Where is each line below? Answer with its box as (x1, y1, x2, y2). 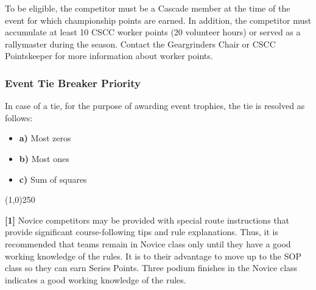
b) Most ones (19, 152, 69, 164)
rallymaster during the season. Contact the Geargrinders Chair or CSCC (5, 37, 276, 50)
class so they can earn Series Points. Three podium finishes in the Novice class (5, 261, 298, 274)
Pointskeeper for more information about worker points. (5, 49, 213, 62)
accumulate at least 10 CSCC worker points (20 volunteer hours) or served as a (5, 26, 301, 38)
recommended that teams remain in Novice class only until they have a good (5, 237, 291, 250)
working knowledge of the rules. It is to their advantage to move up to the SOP (5, 249, 301, 262)
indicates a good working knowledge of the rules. (5, 273, 186, 286)
